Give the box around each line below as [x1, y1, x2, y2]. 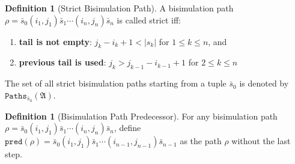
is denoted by [239, 77, 289, 90]
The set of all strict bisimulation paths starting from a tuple [5, 77, 227, 90]
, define [114, 121, 141, 134]
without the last [231, 135, 291, 147]
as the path [180, 135, 222, 147]
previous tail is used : [19, 56, 106, 68]
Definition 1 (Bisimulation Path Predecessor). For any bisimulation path [5, 109, 278, 122]
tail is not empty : [19, 35, 92, 47]
